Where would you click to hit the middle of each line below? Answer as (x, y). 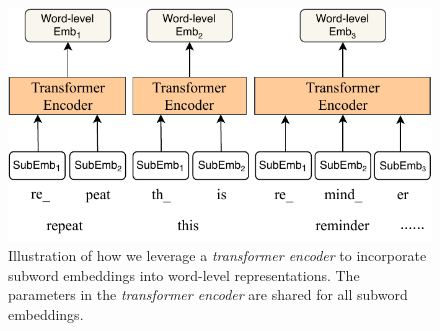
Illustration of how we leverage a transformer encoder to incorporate (217, 255)
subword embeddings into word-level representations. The (184, 274)
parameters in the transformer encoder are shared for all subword (208, 294)
